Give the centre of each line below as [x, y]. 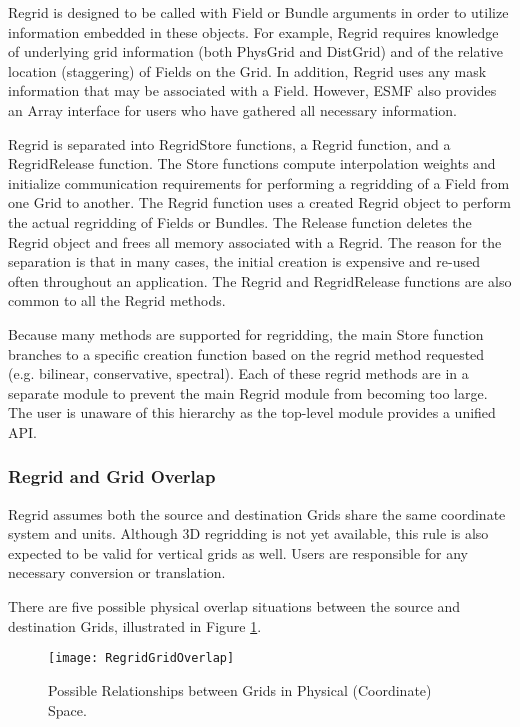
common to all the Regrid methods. [117, 300]
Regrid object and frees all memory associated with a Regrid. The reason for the [255, 241]
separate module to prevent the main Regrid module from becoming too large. [248, 392]
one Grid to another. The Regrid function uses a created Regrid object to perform [259, 202]
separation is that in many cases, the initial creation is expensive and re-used [244, 261]
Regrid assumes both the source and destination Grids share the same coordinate [257, 513]
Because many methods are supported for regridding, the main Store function [246, 333]
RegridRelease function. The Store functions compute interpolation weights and [252, 163]
